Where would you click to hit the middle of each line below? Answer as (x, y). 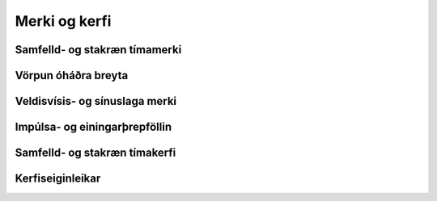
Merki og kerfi (63, 21)
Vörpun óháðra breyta (72, 75)
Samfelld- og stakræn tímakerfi (95, 153)
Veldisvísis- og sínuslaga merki (96, 101)
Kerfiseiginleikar (58, 179)
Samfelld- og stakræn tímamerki (98, 50)
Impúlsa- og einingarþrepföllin (93, 127)
